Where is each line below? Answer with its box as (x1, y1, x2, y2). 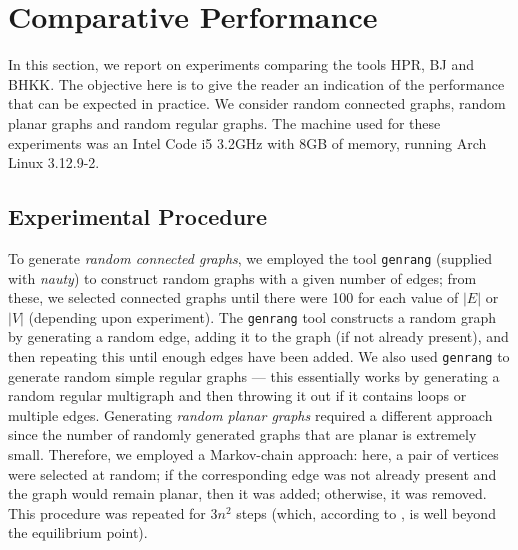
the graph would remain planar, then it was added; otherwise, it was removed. (8, 483, 487, 504)
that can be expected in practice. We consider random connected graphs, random (8, 93, 506, 114)
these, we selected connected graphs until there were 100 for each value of (8, 287, 459, 308)
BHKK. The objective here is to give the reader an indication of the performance (8, 73, 505, 94)
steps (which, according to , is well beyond (236, 502, 496, 523)
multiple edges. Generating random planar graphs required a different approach (8, 404, 493, 425)
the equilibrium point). (8, 522, 148, 543)
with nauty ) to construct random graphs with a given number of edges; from (8, 267, 477, 288)
